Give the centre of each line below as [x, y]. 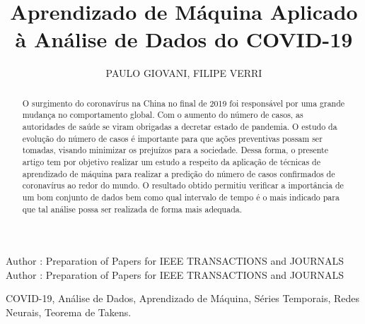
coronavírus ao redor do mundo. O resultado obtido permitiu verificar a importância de [183, 185]
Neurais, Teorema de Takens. [69, 312]
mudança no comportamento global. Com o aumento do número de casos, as [163, 115]
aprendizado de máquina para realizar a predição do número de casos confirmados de [179, 173]
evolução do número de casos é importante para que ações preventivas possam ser [172, 138]
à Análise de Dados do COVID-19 [184, 39]
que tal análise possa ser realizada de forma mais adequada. [132, 209]
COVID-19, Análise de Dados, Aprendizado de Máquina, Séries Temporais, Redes [183, 298]
